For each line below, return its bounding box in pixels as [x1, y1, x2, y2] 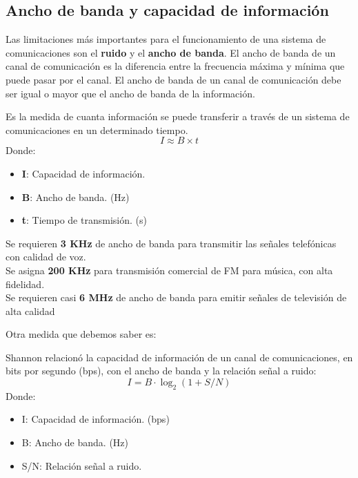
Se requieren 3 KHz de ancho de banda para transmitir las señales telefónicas [6, 236, 337, 250]
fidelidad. [6, 276, 45, 291]
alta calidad [6, 303, 55, 318]
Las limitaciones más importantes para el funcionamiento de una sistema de [6, 32, 326, 46]
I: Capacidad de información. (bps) [21, 412, 170, 426]
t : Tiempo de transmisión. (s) [21, 213, 147, 227]
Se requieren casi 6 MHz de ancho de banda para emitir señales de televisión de [6, 290, 347, 305]
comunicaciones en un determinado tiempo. [6, 122, 188, 137]
